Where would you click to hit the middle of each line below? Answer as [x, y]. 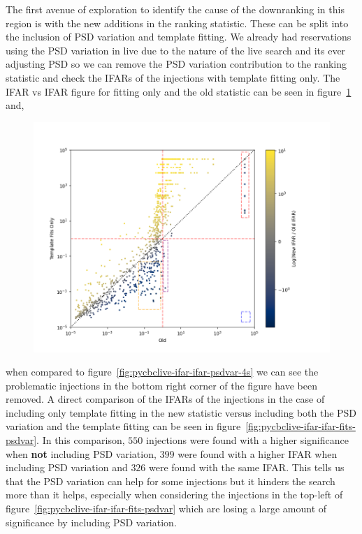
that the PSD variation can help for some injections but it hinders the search [171, 481]
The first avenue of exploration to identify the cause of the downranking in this [175, 9]
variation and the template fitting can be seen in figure [123, 426]
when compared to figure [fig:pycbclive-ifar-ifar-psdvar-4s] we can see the [162, 372]
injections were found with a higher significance [247, 440]
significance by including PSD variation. [91, 522]
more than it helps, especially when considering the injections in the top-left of [174, 495]
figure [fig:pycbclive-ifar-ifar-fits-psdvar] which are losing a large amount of [166, 509]
